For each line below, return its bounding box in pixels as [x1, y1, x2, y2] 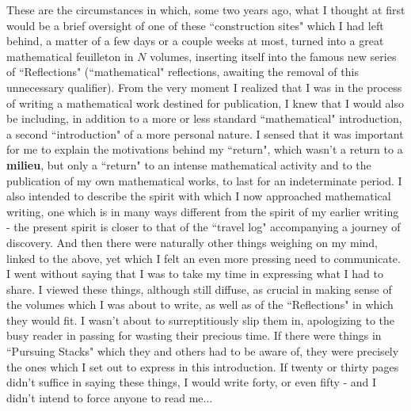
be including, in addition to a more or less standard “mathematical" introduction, [6, 110, 402, 127]
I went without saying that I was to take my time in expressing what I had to [6, 265, 383, 282]
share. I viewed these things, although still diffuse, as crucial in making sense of [6, 280, 392, 297]
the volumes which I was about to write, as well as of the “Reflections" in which [6, 296, 394, 313]
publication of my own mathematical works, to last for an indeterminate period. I [6, 172, 402, 188]
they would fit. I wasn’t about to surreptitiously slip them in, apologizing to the [6, 311, 395, 328]
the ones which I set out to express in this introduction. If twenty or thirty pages [6, 358, 399, 375]
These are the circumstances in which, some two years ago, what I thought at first [6, 2, 405, 17]
